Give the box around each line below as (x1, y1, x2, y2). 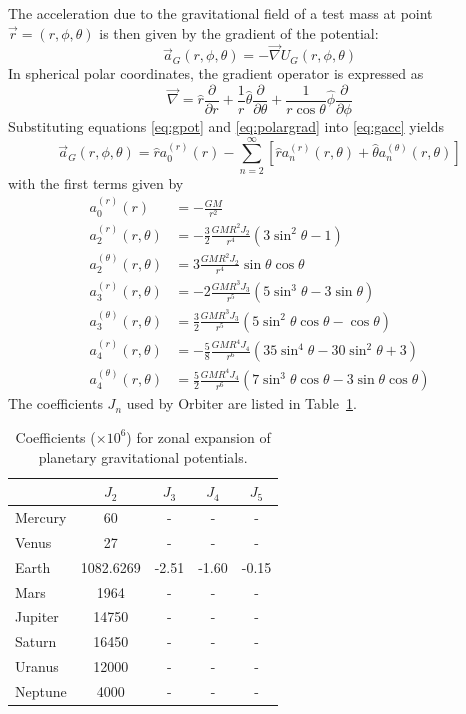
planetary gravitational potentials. (38, 446, 248, 467)
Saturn (15, 631, 57, 652)
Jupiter (15, 606, 59, 627)
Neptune (15, 680, 67, 701)
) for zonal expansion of (126, 426, 271, 447)
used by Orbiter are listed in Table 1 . (126, 393, 357, 414)
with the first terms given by (8, 172, 184, 193)
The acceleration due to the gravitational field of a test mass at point (8, 3, 433, 23)
